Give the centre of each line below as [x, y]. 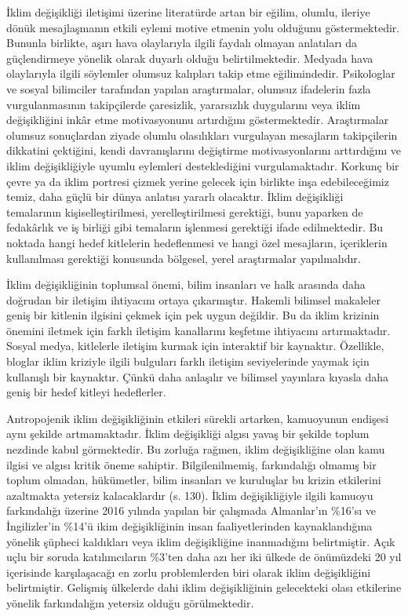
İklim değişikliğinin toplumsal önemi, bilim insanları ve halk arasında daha [186, 284]
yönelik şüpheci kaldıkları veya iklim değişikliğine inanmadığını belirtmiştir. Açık [201, 541]
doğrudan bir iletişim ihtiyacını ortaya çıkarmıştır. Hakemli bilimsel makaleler [193, 299]
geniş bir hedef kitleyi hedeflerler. [86, 392]
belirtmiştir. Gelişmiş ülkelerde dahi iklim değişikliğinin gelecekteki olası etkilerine [204, 587]
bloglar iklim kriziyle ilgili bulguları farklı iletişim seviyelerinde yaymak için [188, 361]
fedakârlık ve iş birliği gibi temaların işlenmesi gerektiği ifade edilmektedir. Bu [195, 227]
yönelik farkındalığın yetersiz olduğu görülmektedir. [130, 602]
